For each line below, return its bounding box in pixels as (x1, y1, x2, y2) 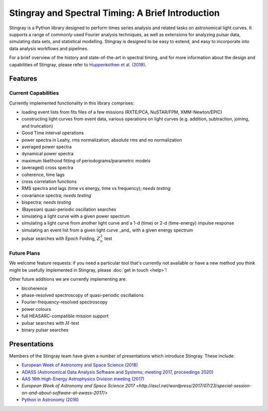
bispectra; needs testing (21, 199, 71, 205)
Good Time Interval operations (21, 130, 84, 136)
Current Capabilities (9, 90, 59, 97)
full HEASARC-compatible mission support (21, 313, 109, 319)
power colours (21, 306, 52, 312)
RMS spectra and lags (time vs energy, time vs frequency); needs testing (21, 185, 171, 191)
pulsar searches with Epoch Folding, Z (21, 235, 101, 241)
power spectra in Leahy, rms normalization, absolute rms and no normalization (21, 137, 182, 143)
